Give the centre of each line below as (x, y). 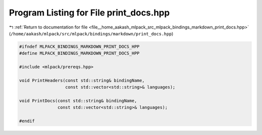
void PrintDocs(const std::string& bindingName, (78, 101)
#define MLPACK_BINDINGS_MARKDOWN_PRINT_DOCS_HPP (79, 53)
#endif (27, 121)
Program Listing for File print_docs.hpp (89, 13)
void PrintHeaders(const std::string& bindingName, (82, 80)
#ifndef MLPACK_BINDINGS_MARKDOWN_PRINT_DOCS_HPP (79, 46)
